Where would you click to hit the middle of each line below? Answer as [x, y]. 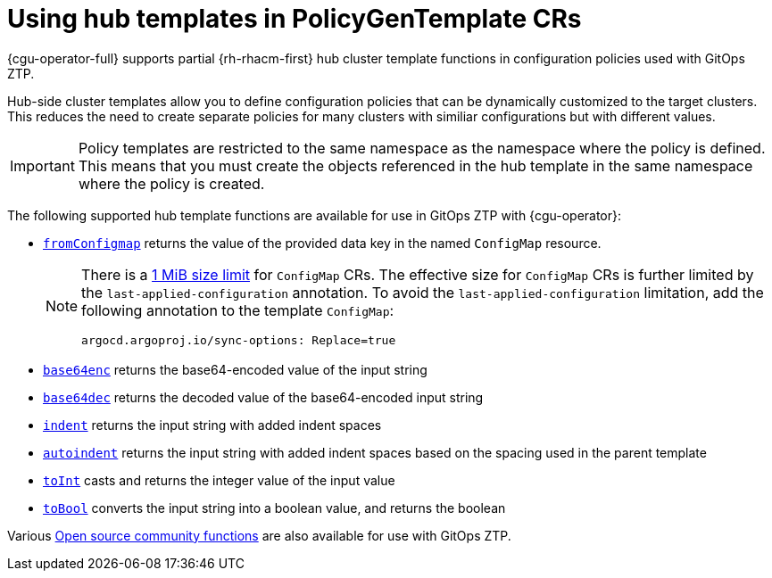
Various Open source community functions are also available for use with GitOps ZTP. [259, 535]
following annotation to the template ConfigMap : [238, 310]
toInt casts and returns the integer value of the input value [219, 480]
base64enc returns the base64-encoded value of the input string [235, 369]
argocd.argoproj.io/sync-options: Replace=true [239, 340]
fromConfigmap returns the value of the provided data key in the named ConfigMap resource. [322, 243]
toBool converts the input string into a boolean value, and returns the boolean [274, 508]
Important [42, 165]
